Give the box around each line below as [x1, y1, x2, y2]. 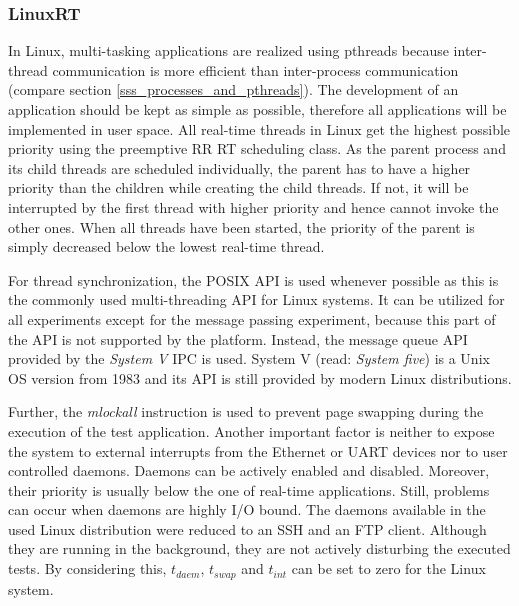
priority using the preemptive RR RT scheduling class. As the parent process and [8, 138, 506, 159]
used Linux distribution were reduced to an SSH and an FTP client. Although [8, 518, 487, 539]
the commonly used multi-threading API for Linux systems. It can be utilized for [8, 289, 505, 310]
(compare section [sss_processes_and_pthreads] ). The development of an [8, 79, 459, 100]
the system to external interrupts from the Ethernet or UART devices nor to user [8, 440, 508, 461]
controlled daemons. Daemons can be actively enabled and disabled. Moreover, [8, 460, 490, 481]
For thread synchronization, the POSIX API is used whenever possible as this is [8, 269, 499, 290]
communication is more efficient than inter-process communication [52, 59, 459, 80]
